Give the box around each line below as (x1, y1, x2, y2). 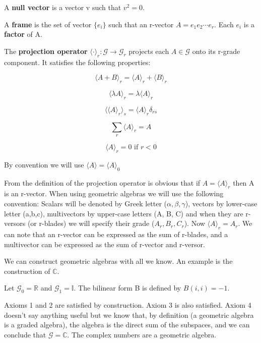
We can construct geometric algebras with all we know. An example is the (4, 256, 233, 266)
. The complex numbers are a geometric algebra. (67, 329, 217, 339)
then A (233, 177, 254, 188)
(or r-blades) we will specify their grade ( (27, 218, 155, 228)
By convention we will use (4, 159, 84, 169)
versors (4, 218, 26, 228)
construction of (4, 265, 50, 276)
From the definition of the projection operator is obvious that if (4, 177, 201, 188)
